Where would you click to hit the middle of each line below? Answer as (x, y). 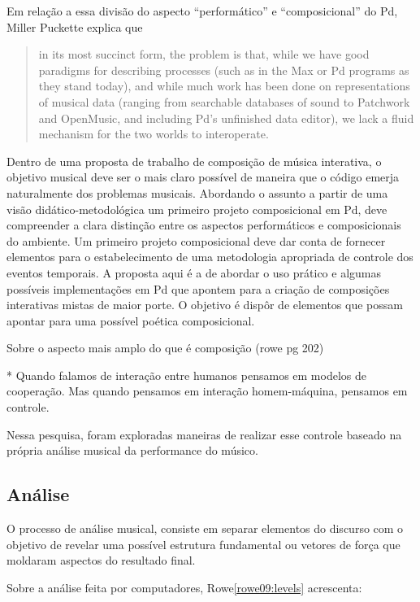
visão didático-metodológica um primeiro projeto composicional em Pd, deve (197, 209)
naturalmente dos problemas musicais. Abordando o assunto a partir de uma (197, 192)
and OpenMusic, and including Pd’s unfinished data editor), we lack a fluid (226, 118)
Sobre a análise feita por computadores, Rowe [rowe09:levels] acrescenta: (184, 587)
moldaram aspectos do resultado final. (101, 560)
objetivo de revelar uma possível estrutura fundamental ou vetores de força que (204, 544)
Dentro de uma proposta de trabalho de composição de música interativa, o (194, 161)
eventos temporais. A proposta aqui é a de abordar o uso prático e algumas (194, 272)
